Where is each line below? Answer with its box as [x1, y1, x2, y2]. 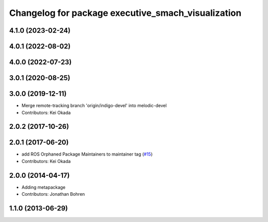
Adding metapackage [21, 184, 66, 190]
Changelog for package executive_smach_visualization [9, 7, 242, 18]
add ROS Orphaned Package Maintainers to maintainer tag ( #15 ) [21, 151, 153, 157]
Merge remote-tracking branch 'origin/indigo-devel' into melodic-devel [21, 103, 167, 109]
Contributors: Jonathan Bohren [21, 191, 85, 197]
